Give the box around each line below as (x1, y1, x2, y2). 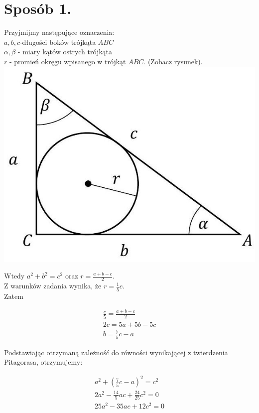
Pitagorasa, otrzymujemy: (4, 357, 83, 367)
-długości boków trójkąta (19, 36, 96, 47)
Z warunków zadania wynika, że (4, 280, 102, 291)
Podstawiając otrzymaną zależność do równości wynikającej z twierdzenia (4, 347, 228, 357)
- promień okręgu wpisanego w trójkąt (9, 56, 126, 66)
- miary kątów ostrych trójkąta (17, 46, 112, 57)
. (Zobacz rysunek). (143, 56, 203, 66)
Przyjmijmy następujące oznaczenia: (4, 27, 115, 37)
